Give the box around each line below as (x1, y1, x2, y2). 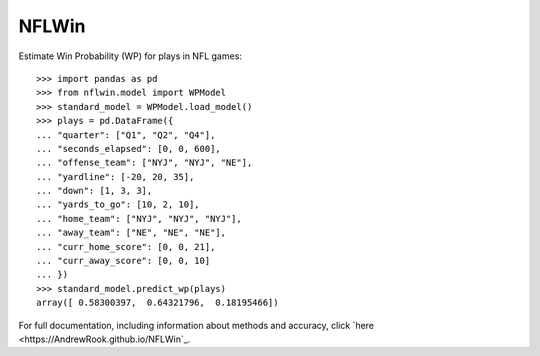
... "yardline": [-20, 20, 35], (36, 171, 195, 182)
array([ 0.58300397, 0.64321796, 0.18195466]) (36, 297, 279, 309)
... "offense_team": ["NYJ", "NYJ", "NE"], (36, 157, 253, 169)
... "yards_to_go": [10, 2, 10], (36, 199, 200, 210)
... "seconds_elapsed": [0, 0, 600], (36, 143, 222, 154)
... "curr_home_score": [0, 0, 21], (36, 241, 216, 252)
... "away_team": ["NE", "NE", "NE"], (36, 227, 227, 239)
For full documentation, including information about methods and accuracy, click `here (18, 319, 375, 331)
